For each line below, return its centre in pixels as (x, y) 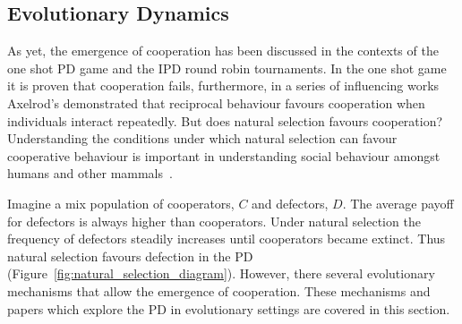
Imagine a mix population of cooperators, (121, 203)
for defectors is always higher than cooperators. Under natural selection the (214, 221)
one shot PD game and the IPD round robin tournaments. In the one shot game (227, 68)
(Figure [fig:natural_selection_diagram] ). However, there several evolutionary (221, 273)
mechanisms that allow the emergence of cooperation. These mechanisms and (219, 290)
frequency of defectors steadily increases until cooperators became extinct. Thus (227, 239)
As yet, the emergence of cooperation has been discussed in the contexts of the (223, 51)
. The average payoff (398, 203)
